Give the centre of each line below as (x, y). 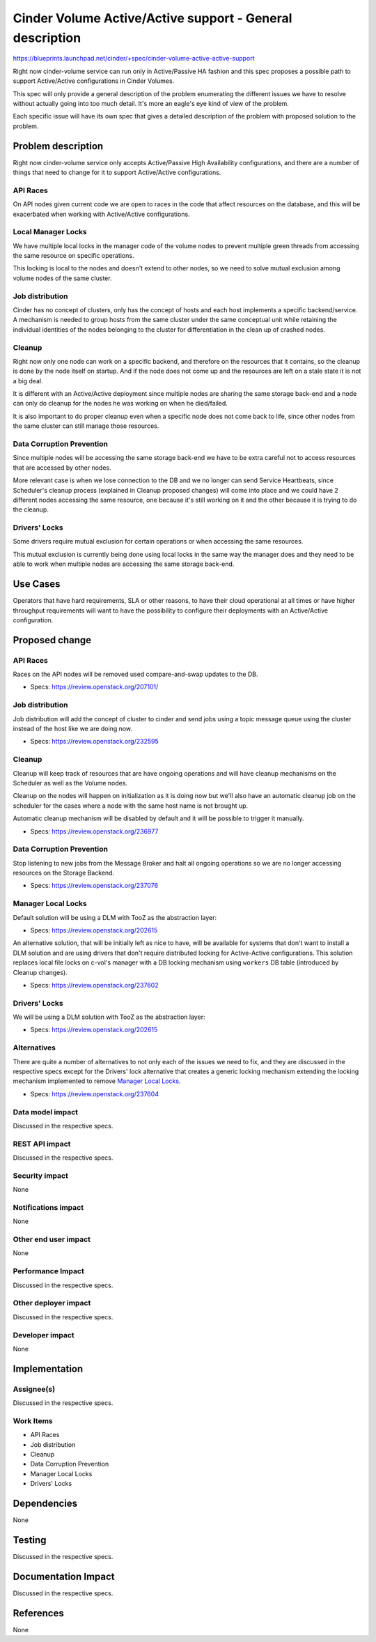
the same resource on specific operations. (73, 256)
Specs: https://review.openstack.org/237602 (95, 985)
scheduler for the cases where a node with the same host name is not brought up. (131, 806)
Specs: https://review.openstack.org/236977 (94, 831)
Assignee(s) (34, 1389)
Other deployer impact (52, 1303)
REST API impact (42, 1144)
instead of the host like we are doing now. (72, 729)
